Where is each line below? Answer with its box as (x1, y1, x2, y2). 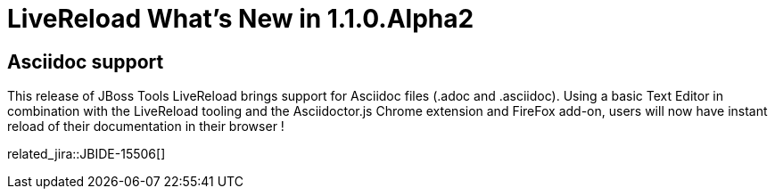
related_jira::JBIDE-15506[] (7, 146, 166, 162)
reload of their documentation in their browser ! (7, 118, 284, 135)
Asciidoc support (7, 50, 164, 73)
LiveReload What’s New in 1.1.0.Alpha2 (7, 4, 474, 34)
